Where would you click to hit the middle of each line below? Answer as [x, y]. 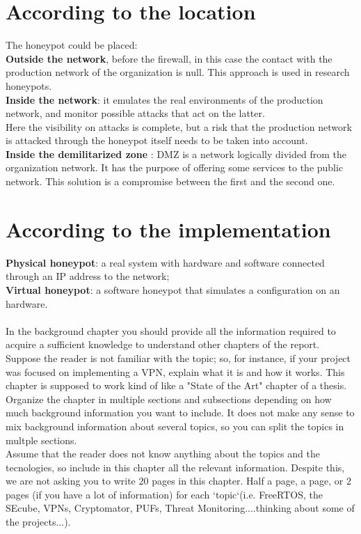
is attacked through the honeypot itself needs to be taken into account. [157, 140]
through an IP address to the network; [88, 276]
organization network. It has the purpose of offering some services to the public [175, 167]
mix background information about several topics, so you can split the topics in [175, 426]
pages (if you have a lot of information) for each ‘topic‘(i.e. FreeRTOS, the [164, 494]
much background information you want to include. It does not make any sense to [180, 413]
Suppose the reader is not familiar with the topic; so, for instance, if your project [178, 358]
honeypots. [29, 85]
